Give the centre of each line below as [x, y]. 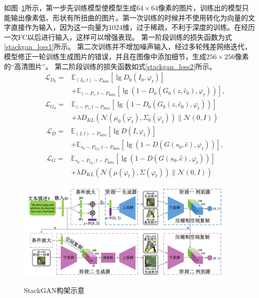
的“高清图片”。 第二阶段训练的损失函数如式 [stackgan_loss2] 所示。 [110, 66]
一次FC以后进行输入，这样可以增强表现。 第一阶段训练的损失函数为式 [118, 37]
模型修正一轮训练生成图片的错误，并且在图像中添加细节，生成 [105, 56]
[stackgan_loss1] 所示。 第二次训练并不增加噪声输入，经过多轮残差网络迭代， [128, 47]
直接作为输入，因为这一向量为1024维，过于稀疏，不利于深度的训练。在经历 [133, 27]
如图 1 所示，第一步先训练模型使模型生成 [70, 7]
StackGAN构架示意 [54, 290]
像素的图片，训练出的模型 [200, 7]
